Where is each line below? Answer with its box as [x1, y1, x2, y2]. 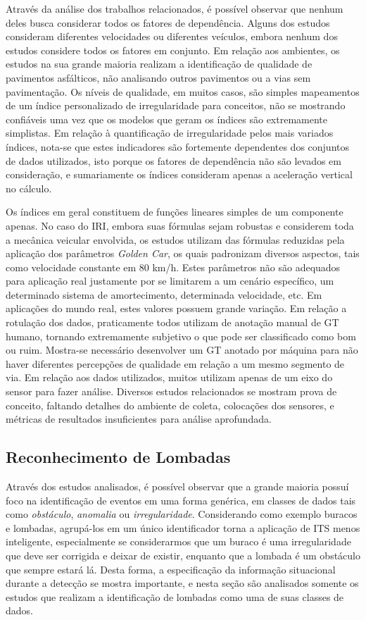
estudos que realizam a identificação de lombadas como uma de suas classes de [6, 589, 344, 604]
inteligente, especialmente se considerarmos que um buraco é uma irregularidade [6, 534, 351, 549]
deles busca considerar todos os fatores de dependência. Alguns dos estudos [6, 15, 330, 30]
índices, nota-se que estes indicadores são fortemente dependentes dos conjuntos [6, 139, 349, 154]
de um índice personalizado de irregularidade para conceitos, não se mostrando [6, 98, 346, 113]
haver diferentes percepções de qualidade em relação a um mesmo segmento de [6, 356, 345, 371]
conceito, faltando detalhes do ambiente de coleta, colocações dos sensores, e [6, 397, 334, 412]
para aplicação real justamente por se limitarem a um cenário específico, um [6, 273, 334, 288]
